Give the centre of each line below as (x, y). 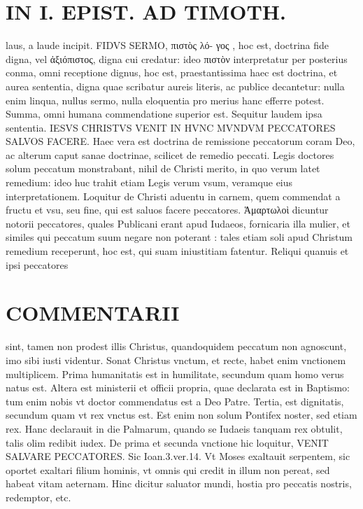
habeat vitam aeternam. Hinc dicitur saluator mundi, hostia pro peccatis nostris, (179, 483)
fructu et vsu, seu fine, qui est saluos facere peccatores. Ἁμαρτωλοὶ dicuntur (167, 210)
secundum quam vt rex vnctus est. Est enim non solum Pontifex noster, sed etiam (181, 415)
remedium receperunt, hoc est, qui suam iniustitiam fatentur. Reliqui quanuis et (177, 251)
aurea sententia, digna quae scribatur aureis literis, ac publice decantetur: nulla (175, 86)
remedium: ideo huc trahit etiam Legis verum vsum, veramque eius (149, 182)
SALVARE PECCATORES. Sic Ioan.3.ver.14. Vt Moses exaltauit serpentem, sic (178, 456)
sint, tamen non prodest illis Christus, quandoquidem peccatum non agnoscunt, (176, 346)
